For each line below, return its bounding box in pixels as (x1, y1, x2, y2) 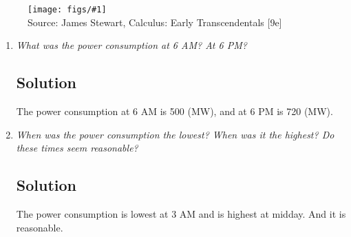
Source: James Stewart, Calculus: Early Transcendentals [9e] (28, 14, 282, 29)
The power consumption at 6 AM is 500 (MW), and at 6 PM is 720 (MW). (16, 104, 333, 118)
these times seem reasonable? (16, 141, 138, 155)
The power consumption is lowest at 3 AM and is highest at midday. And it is (16, 207, 346, 221)
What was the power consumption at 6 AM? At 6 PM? (16, 38, 247, 52)
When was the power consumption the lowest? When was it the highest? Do (16, 127, 334, 141)
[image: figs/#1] (28, 5, 107, 14)
